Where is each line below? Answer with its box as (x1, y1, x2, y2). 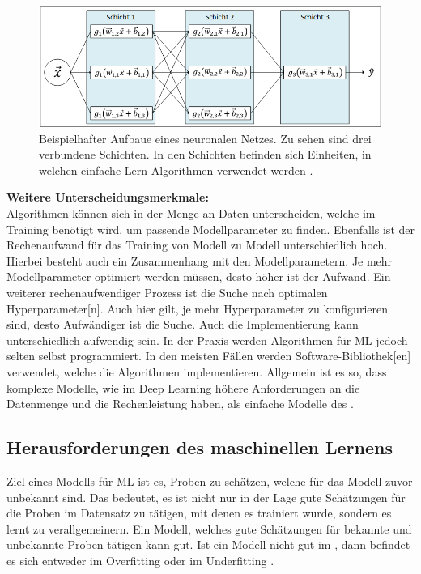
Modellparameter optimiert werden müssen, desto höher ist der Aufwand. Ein (6, 268, 391, 285)
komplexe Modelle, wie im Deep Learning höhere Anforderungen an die (6, 379, 360, 396)
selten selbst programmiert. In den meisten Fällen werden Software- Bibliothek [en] (6, 347, 411, 364)
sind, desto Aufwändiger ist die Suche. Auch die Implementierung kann (6, 316, 359, 333)
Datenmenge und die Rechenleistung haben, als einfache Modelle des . (6, 395, 354, 412)
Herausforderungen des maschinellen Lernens (6, 435, 393, 460)
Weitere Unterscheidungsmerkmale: (6, 189, 209, 206)
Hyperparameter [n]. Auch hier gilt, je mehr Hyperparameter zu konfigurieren (6, 300, 388, 317)
